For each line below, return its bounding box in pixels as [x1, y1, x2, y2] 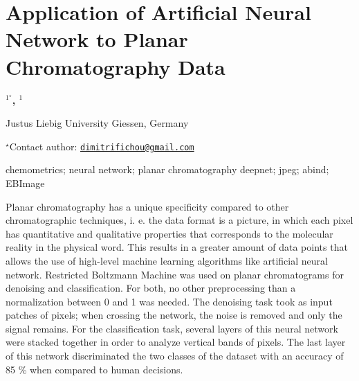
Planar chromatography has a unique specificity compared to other [6, 199, 289, 213]
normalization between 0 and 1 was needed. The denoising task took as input [6, 294, 333, 308]
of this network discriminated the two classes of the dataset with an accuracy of [6, 348, 344, 363]
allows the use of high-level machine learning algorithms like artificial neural [6, 253, 328, 267]
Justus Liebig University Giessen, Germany [6, 116, 189, 130]
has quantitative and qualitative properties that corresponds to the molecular [6, 226, 333, 240]
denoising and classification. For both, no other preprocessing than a [6, 281, 296, 295]
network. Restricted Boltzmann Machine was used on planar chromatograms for [6, 267, 344, 281]
